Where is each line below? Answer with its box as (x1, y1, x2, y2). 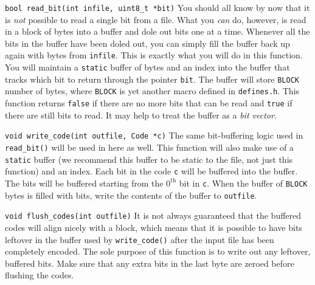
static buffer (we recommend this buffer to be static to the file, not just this (5, 153, 293, 165)
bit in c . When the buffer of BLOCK (179, 176, 308, 189)
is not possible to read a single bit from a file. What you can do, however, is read (5, 13, 306, 26)
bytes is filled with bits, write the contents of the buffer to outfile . (5, 188, 257, 201)
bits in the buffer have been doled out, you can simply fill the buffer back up (5, 36, 290, 49)
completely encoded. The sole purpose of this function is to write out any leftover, (5, 245, 311, 258)
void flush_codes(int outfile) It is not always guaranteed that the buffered (5, 209, 302, 222)
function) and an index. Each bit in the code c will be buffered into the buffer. (5, 165, 298, 177)
